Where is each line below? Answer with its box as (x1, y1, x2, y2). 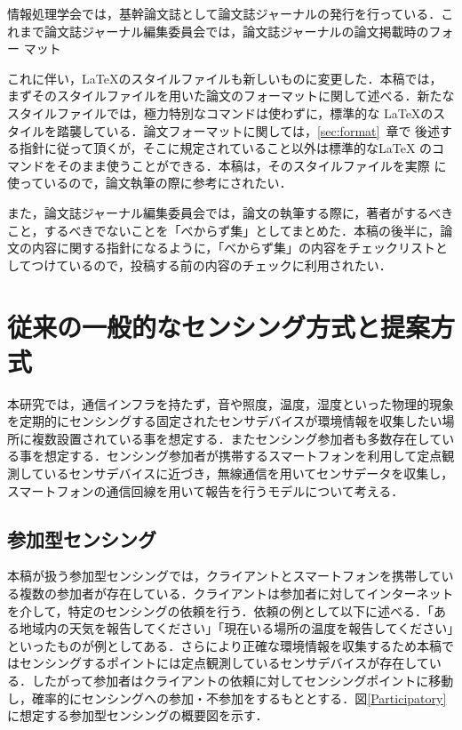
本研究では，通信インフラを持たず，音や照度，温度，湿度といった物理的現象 (7, 394, 454, 413)
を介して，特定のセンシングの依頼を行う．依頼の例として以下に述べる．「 (7, 601, 434, 620)
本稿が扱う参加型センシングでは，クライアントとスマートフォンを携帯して (7, 566, 442, 585)
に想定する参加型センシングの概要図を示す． (7, 706, 268, 725)
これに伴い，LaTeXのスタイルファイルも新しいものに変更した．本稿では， (7, 68, 442, 87)
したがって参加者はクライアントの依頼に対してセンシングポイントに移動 (31, 670, 454, 689)
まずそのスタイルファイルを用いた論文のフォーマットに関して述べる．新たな (7, 86, 455, 105)
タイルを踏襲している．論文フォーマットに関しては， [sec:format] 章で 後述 (7, 121, 441, 140)
